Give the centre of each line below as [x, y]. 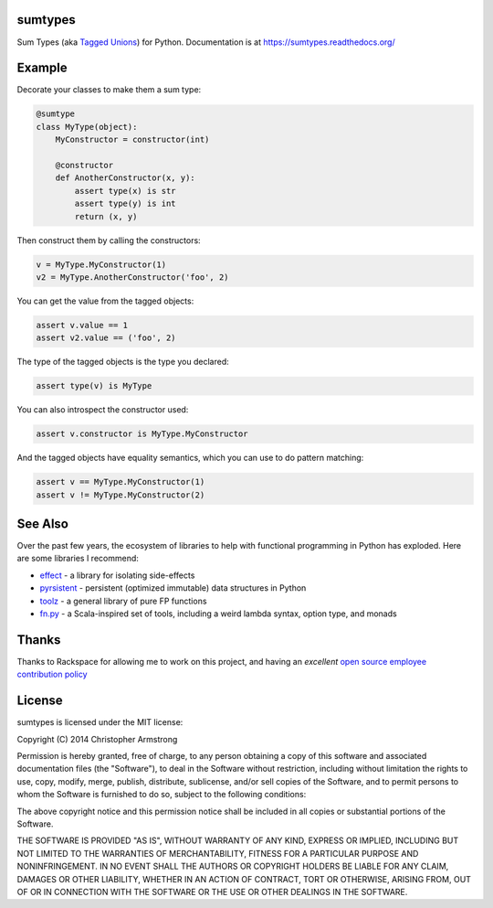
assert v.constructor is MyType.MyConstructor [142, 434]
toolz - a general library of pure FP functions [123, 601]
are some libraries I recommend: [78, 559]
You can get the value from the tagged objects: [105, 301]
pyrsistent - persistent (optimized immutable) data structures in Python [173, 588]
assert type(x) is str [126, 191]
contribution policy [52, 674]
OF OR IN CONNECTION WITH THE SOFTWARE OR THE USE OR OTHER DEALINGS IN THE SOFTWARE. [212, 892]
